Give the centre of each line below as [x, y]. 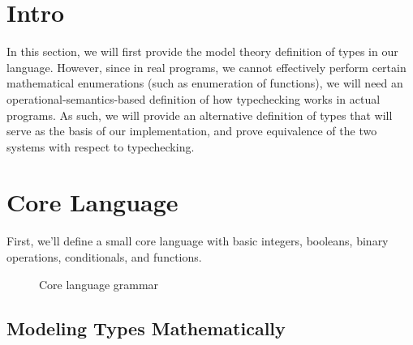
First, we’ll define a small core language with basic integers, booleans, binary [198, 241]
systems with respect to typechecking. [101, 146]
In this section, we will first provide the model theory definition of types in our [202, 51]
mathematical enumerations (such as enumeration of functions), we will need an [205, 83]
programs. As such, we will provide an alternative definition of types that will [200, 115]
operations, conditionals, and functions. [104, 257]
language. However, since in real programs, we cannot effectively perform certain [206, 67]
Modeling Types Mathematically [146, 328]
